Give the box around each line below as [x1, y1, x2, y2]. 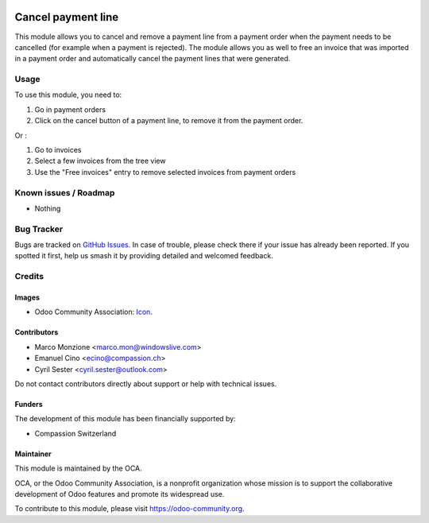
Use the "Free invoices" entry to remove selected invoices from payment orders [34, 167, 296, 176]
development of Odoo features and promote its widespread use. [14, 489, 225, 498]
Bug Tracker [14, 223, 64, 234]
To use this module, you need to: [14, 90, 122, 99]
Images [14, 292, 40, 302]
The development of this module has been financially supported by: [14, 414, 236, 424]
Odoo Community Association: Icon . [34, 307, 153, 317]
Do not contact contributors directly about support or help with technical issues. [14, 378, 277, 389]
